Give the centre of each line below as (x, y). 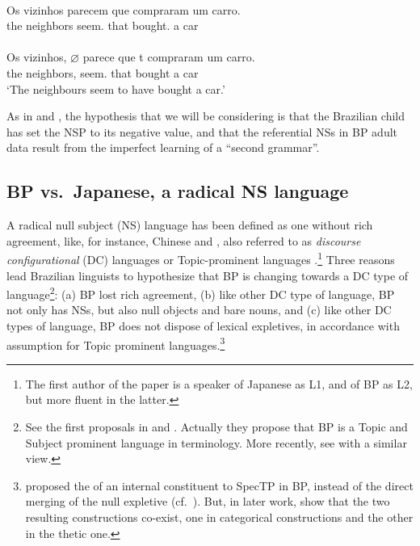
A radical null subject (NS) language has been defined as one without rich (190, 225)
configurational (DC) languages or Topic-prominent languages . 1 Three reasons (201, 258)
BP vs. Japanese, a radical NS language (178, 191)
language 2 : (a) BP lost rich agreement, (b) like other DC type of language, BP (201, 293)
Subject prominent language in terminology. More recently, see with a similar (216, 442)
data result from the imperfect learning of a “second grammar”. (163, 147)
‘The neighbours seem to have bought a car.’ (116, 88)
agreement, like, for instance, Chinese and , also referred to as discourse (184, 240)
